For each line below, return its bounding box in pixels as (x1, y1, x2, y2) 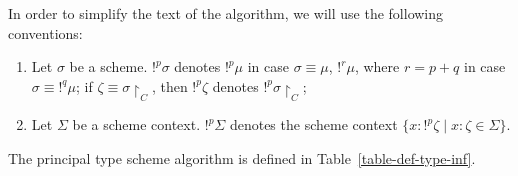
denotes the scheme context (229, 114, 398, 135)
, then (151, 75, 188, 96)
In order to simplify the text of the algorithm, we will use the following (8, 3, 444, 23)
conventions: (8, 22, 83, 43)
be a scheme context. (72, 114, 201, 135)
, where (354, 56, 400, 77)
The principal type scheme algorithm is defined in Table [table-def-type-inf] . (8, 147, 476, 168)
